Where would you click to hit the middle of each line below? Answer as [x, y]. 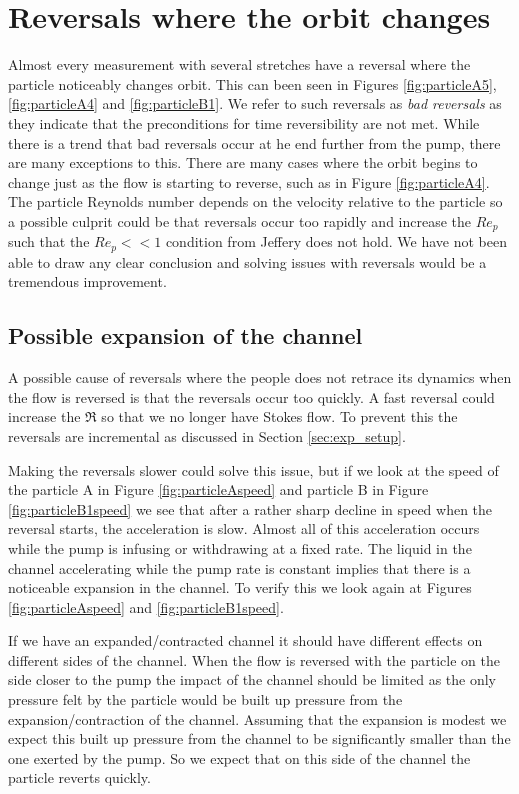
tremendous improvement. [87, 281]
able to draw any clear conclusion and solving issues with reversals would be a [247, 261]
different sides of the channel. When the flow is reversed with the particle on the [254, 659]
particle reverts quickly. [79, 777]
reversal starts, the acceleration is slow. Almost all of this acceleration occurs [244, 528]
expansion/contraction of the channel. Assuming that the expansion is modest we [257, 718]
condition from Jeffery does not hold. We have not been [336, 241]
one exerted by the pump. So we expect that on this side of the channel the [239, 757]
